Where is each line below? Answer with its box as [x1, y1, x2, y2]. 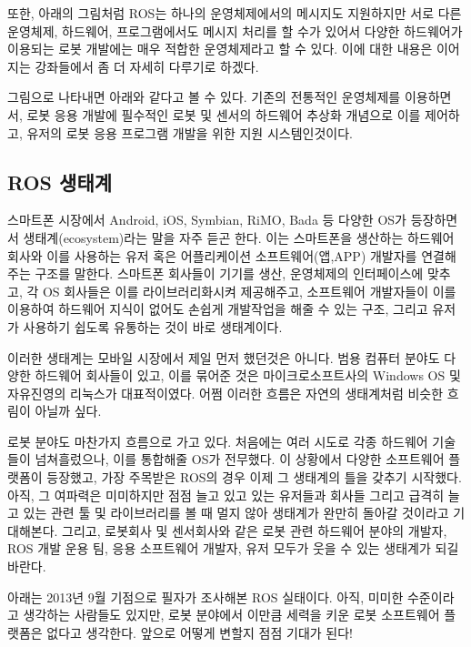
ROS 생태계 [7, 167, 113, 196]
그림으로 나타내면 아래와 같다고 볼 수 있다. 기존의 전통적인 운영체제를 [7, 87, 401, 106]
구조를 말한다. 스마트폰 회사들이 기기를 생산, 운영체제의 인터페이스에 [35, 264, 424, 283]
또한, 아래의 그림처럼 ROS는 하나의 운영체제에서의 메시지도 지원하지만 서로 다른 [7, 4, 462, 22]
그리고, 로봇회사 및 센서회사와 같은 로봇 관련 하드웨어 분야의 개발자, [62, 521, 447, 540]
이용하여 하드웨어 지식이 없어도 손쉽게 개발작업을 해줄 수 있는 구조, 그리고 [7, 299, 428, 318]
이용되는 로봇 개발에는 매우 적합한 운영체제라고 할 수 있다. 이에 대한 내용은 [7, 39, 433, 58]
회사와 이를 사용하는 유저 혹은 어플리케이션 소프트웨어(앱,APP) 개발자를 [7, 246, 417, 265]
